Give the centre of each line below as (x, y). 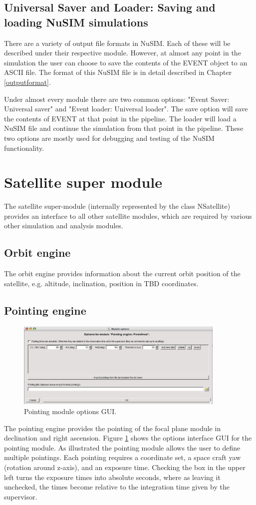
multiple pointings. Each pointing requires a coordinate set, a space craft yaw (123, 457)
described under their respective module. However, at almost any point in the (123, 53)
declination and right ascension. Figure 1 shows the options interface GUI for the (128, 438)
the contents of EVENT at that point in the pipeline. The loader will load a (120, 118)
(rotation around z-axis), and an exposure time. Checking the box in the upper (125, 467)
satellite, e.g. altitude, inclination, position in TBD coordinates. (101, 283)
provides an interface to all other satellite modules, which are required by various (128, 216)
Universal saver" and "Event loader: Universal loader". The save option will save (126, 109)
